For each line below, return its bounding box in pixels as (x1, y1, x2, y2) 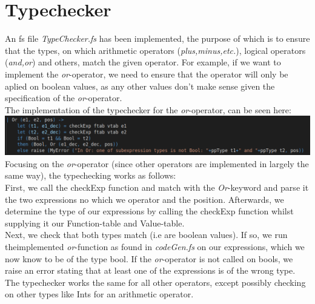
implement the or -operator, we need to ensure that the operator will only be (5, 67, 288, 80)
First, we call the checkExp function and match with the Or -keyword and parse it (5, 181, 309, 194)
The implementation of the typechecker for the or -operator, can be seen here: (5, 103, 291, 116)
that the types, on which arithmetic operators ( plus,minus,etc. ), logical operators (5, 44, 306, 56)
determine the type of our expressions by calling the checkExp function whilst (5, 205, 294, 217)
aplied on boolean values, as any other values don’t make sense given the (5, 79, 275, 92)
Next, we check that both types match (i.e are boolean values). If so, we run (5, 228, 288, 241)
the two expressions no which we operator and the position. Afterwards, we (5, 193, 284, 205)
